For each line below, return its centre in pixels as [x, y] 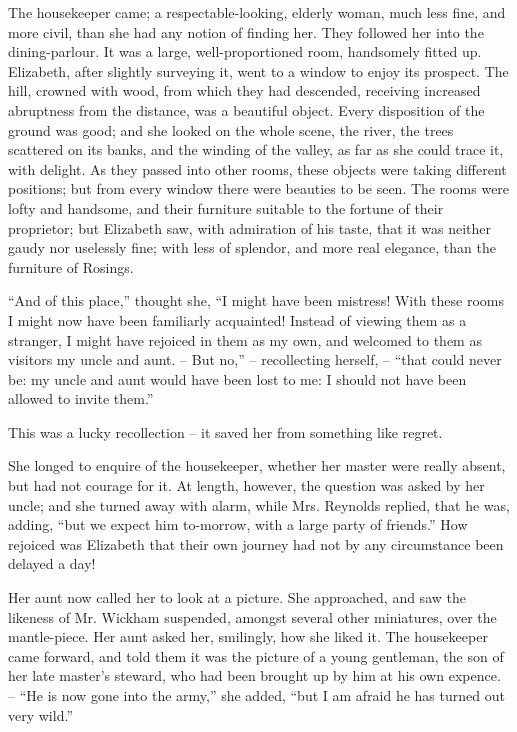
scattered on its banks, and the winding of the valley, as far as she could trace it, [256, 149]
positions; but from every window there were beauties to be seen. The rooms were [259, 188]
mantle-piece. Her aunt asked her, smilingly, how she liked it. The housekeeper [248, 636]
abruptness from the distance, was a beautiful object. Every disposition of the [246, 109]
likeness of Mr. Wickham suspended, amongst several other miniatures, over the [252, 616]
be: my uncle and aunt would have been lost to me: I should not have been [237, 378]
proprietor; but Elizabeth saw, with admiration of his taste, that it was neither [249, 227]
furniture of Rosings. [71, 266]
